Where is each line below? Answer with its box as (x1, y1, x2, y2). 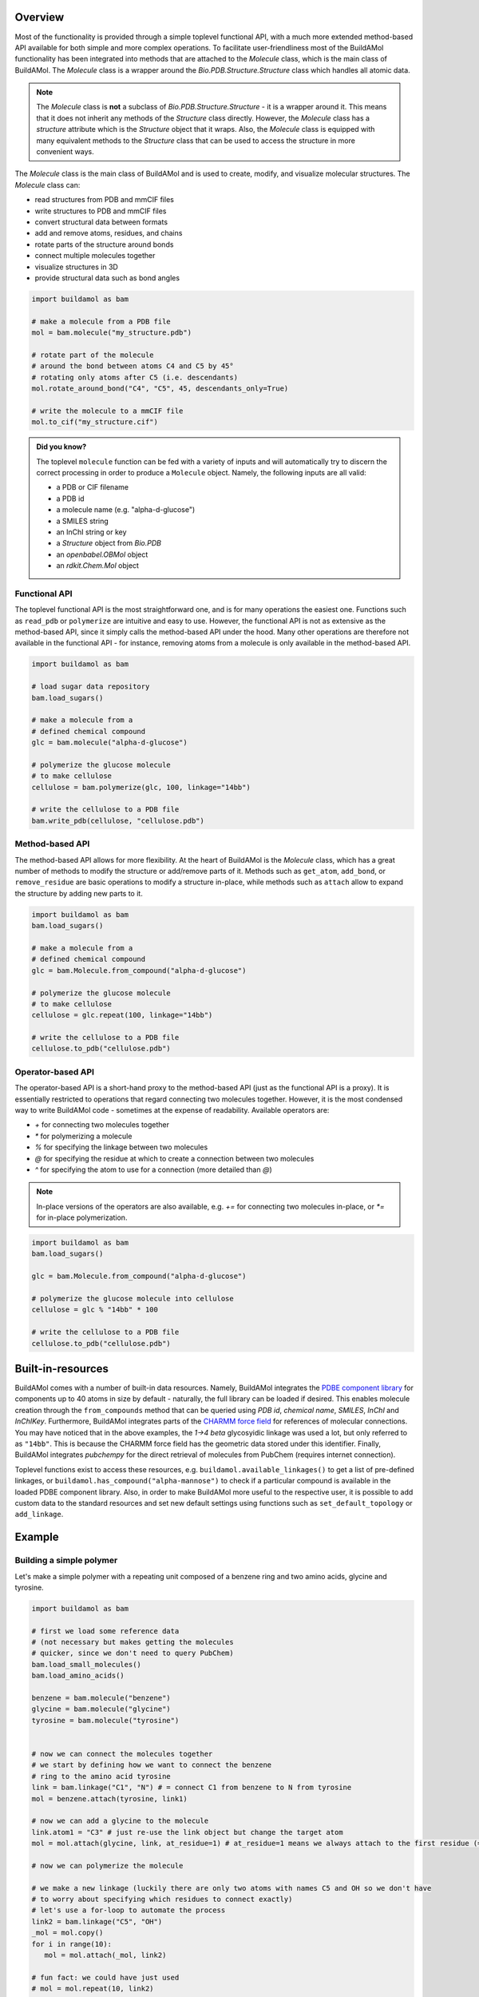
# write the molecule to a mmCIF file (31, 406, 184, 415)
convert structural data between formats (34, 216, 168, 227)
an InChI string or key (56, 527, 127, 537)
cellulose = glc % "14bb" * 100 (31, 1305, 159, 1314)
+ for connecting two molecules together (34, 1120, 170, 1130)
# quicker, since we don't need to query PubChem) (31, 1649, 235, 1658)
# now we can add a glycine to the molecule (31, 1816, 209, 1825)
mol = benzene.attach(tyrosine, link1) (31, 1794, 188, 1803)
